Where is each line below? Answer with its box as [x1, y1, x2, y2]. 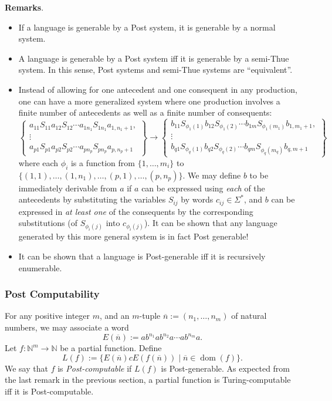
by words [181, 193, 214, 205]
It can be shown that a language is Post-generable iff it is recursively [18, 250, 266, 262]
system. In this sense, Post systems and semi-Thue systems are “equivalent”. [18, 63, 293, 76]
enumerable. [18, 261, 62, 274]
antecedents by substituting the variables [18, 193, 166, 205]
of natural [231, 309, 267, 322]
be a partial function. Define [60, 342, 162, 354]
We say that [5, 362, 48, 374]
